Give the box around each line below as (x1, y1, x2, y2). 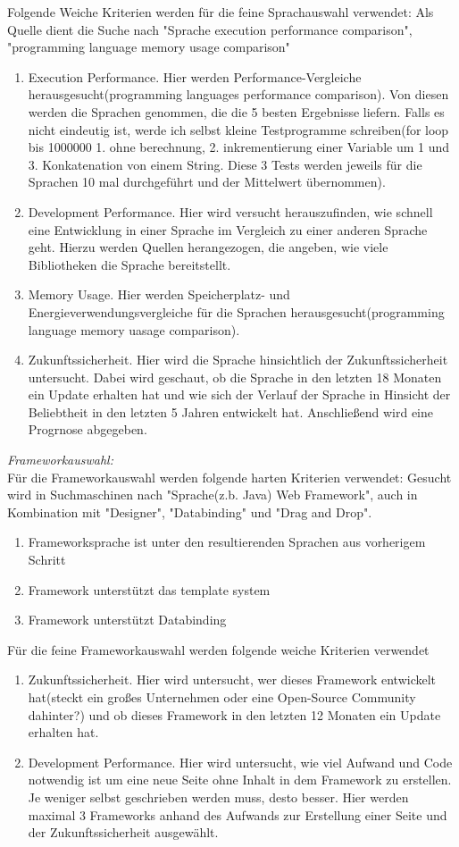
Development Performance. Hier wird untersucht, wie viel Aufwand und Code (28, 752, 453, 771)
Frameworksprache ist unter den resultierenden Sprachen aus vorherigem (28, 533, 426, 551)
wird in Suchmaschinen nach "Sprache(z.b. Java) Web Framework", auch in (7, 485, 418, 504)
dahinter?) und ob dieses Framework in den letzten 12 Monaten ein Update (28, 705, 441, 724)
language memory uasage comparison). (28, 320, 240, 339)
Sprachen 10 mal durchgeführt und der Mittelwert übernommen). (28, 172, 386, 191)
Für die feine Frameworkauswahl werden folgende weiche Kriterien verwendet (7, 640, 430, 658)
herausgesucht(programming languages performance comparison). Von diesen (28, 85, 449, 104)
